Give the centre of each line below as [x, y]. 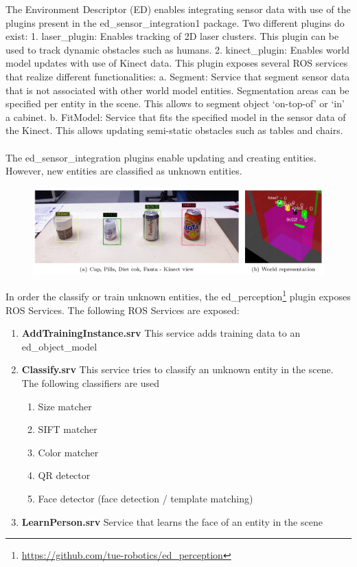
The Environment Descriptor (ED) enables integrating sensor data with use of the [178, 9]
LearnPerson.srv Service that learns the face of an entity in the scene [172, 521]
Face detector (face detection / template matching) [146, 499]
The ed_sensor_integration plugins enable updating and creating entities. [161, 157]
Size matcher [65, 406]
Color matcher [68, 452]
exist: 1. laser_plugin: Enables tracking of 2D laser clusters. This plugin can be [172, 36]
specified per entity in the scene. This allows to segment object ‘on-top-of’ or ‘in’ [175, 103]
